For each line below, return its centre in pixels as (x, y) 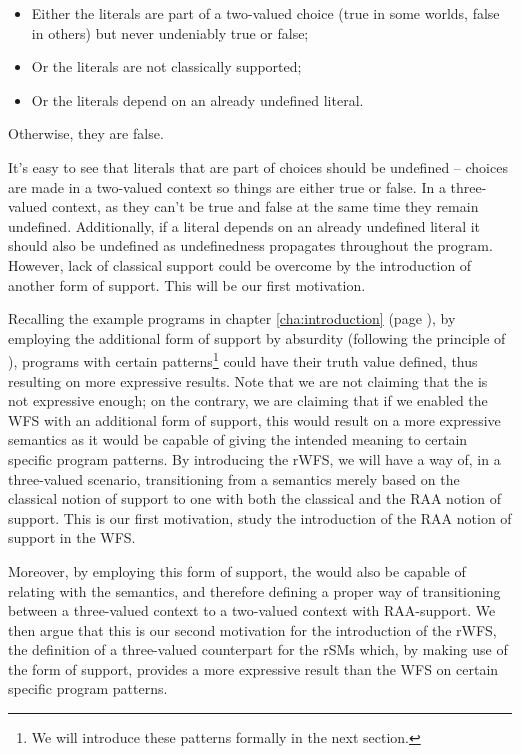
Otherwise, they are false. (86, 133)
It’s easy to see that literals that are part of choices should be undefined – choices (258, 166)
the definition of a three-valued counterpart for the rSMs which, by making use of (258, 649)
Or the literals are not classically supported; (166, 66)
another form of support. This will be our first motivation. (187, 284)
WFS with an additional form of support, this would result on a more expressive (254, 419)
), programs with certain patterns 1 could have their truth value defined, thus (243, 359)
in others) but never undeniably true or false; (170, 32)
